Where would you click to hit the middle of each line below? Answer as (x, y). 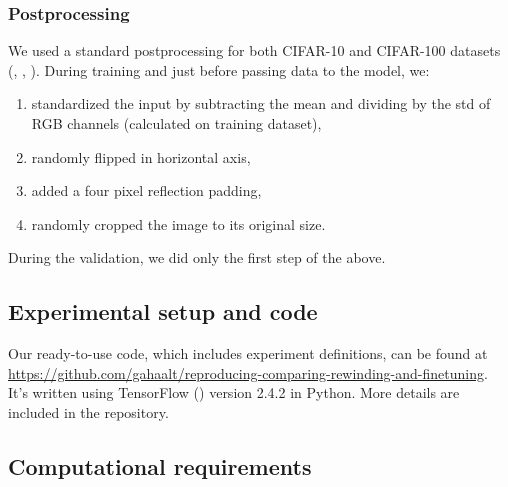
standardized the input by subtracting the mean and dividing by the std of (261, 103)
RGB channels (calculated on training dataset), (176, 123)
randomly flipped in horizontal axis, (141, 156)
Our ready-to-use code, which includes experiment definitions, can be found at (248, 353)
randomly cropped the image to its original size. (178, 223)
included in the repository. (88, 411)
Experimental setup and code (163, 311)
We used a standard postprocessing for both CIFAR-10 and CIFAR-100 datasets (254, 50)
